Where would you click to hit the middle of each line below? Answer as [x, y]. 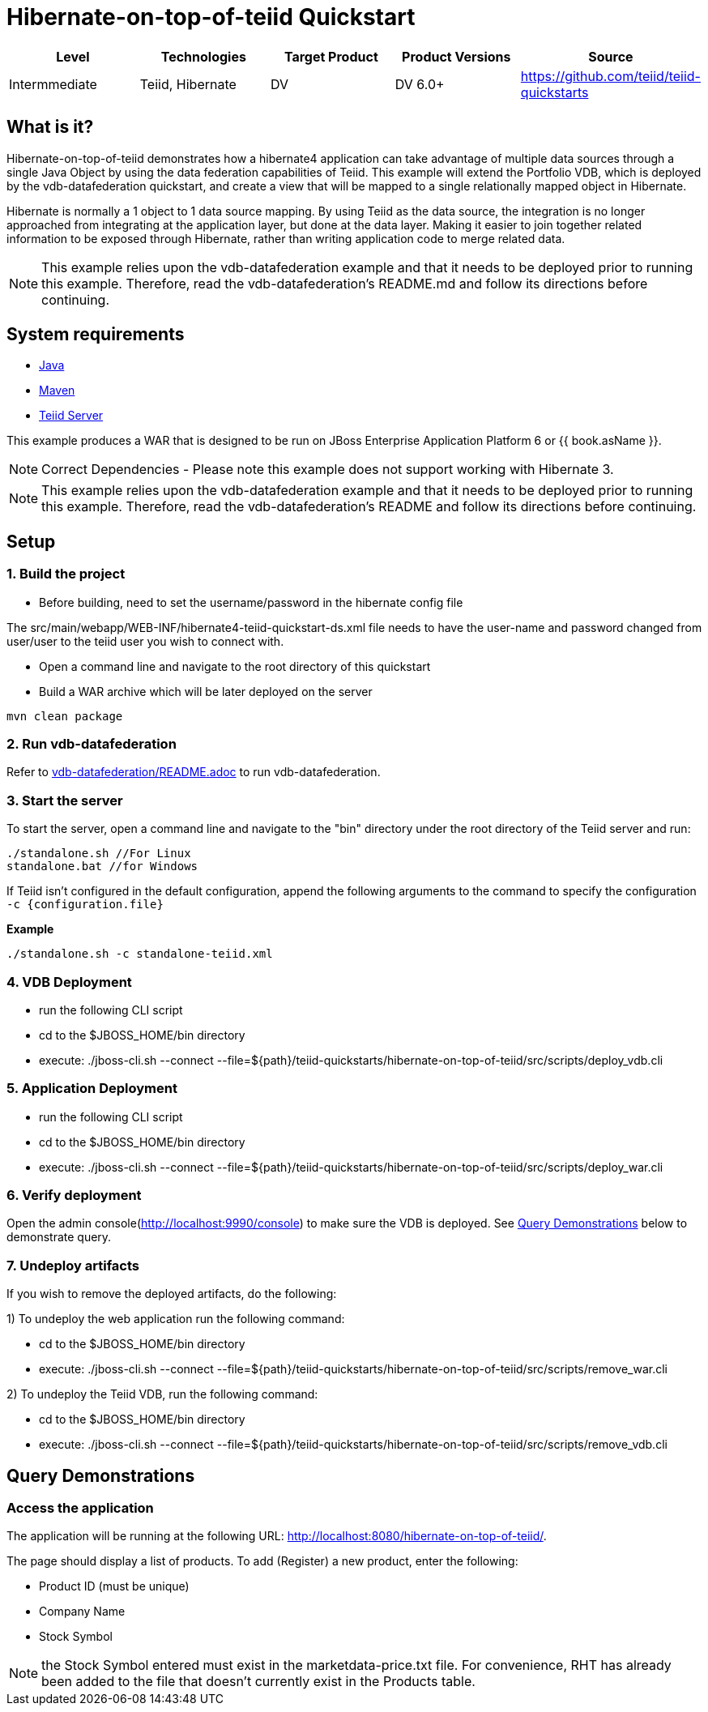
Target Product [331, 56]
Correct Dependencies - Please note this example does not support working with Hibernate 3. [328, 470]
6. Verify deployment [74, 1195]
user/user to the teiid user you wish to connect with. [145, 641]
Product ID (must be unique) [114, 1586]
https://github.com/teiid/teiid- [610, 76]
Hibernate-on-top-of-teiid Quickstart [211, 17]
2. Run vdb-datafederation [92, 744]
